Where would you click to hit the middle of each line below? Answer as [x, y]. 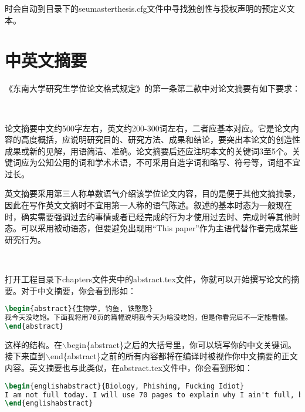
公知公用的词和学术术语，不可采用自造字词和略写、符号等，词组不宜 [169, 162]
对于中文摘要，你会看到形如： [78, 290]
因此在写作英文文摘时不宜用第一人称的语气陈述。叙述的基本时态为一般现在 [148, 205]
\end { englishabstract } [49, 403]
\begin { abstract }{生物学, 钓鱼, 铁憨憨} [79, 309]
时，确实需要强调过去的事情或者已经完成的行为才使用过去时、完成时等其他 [148, 216]
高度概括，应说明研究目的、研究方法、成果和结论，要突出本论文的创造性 [160, 139]
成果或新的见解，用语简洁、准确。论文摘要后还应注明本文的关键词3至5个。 [148, 151]
